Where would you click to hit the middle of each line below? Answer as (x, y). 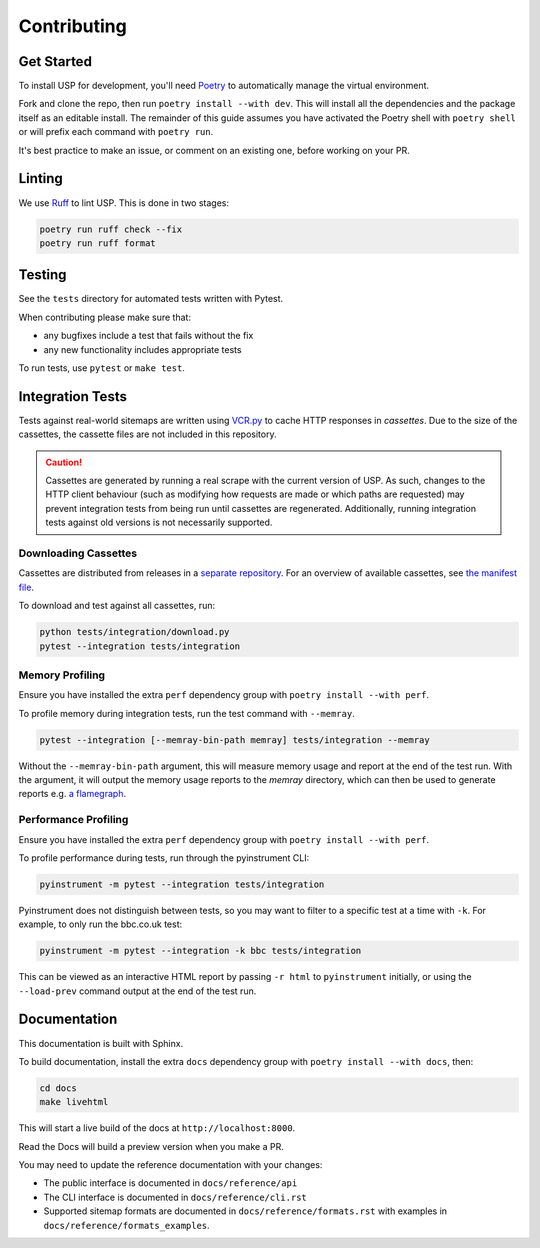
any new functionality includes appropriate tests (142, 349)
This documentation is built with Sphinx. (101, 1043)
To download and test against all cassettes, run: (116, 606)
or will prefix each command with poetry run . (116, 132)
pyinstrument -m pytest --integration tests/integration (182, 884)
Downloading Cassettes (78, 553)
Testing (42, 275)
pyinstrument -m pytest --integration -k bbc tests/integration (200, 951)
